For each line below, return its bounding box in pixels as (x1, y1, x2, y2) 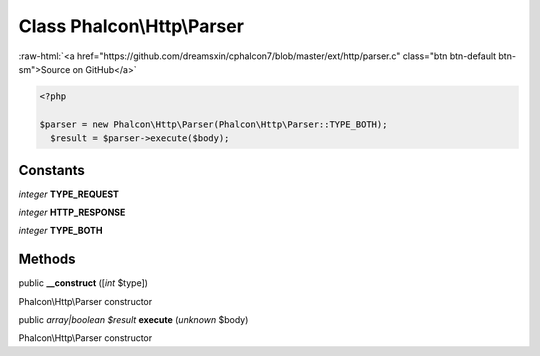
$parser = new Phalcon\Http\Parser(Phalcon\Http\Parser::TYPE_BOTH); (39, 118, 388, 130)
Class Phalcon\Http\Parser (18, 15, 245, 37)
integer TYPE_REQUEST (18, 188, 120, 200)
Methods (18, 251, 76, 268)
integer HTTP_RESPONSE (18, 206, 126, 218)
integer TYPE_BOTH (18, 225, 103, 237)
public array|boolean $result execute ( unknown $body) (18, 314, 249, 326)
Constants (18, 161, 85, 179)
